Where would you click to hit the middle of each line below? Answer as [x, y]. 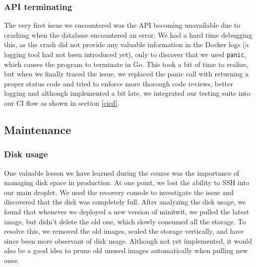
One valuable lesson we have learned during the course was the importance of [122, 172]
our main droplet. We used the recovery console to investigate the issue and [119, 192]
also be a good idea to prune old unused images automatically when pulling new [126, 250]
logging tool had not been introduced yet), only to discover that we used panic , [125, 54]
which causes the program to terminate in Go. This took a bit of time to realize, [126, 64]
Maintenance [37, 130]
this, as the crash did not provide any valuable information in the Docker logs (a [127, 44]
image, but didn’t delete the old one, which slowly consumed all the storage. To [125, 221]
